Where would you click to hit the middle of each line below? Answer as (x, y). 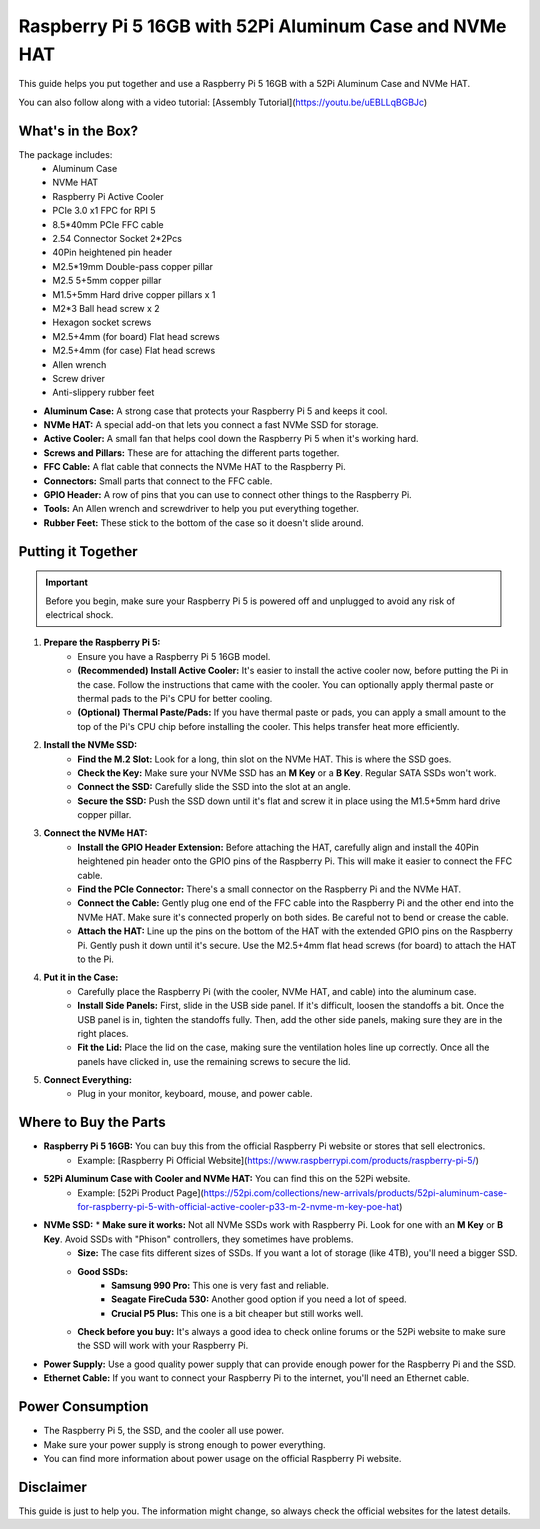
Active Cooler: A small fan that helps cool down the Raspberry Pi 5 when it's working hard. (231, 439)
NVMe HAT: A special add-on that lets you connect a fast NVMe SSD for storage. (211, 425)
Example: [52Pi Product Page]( (140, 1192)
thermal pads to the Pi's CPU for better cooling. (175, 698)
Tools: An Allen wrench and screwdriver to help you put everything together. (201, 509)
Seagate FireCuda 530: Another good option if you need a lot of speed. (259, 1299)
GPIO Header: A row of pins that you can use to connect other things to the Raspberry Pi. (227, 495)
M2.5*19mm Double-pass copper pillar (133, 266)
